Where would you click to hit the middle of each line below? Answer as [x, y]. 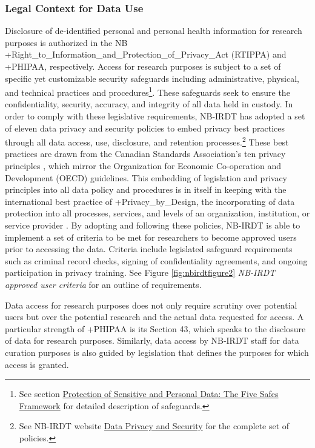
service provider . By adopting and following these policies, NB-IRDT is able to [153, 225]
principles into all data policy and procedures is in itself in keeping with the [146, 189]
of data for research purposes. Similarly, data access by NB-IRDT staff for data [152, 340]
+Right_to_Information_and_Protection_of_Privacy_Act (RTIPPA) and [146, 54]
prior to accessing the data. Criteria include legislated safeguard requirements [149, 249]
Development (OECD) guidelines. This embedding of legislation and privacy [146, 177]
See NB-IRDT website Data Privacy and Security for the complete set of [154, 426]
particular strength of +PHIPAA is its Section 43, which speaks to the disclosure [155, 328]
